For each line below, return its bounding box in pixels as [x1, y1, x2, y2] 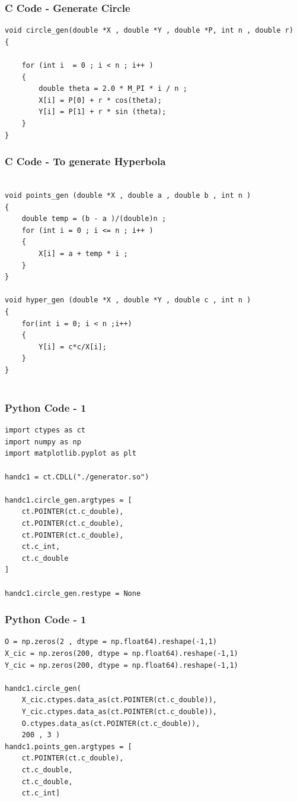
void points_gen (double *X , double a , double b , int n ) [5, 191, 251, 200]
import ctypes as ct [5, 426, 86, 435]
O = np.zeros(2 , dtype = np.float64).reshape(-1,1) [5, 637, 217, 646]
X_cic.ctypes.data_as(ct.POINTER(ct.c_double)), [21, 696, 217, 705]
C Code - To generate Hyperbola [5, 154, 166, 169]
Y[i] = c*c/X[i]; [39, 342, 107, 351]
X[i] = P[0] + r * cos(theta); [39, 96, 162, 105]
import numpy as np [5, 437, 81, 446]
